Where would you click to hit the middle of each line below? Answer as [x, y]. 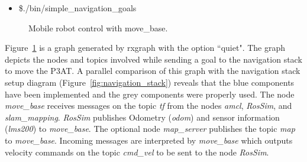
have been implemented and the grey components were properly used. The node [150, 94]
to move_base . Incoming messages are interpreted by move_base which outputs [149, 140]
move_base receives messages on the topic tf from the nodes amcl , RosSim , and [148, 106]
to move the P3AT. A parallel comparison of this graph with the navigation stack [153, 71]
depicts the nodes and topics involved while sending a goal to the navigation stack [153, 59]
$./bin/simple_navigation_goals [77, 8]
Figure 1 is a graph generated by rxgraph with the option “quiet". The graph [145, 48]
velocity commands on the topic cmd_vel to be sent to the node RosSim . [137, 152]
